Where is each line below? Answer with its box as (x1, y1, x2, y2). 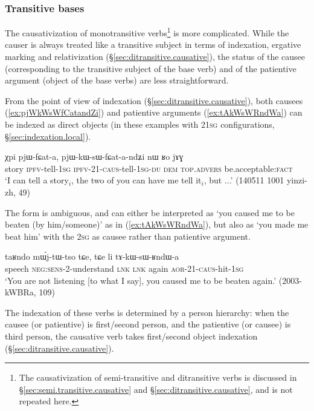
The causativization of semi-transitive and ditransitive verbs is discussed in (19, 371, 297, 384)
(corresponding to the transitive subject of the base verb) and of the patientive (5, 62, 296, 74)
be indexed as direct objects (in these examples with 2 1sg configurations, (5, 118, 275, 131)
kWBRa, (5, 286, 36, 298)
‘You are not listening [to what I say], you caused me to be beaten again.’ (5, 274, 277, 286)
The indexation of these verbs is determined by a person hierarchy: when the (5, 306, 289, 318)
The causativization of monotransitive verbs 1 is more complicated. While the (5, 25, 289, 39)
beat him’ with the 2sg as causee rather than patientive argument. (5, 229, 251, 242)
